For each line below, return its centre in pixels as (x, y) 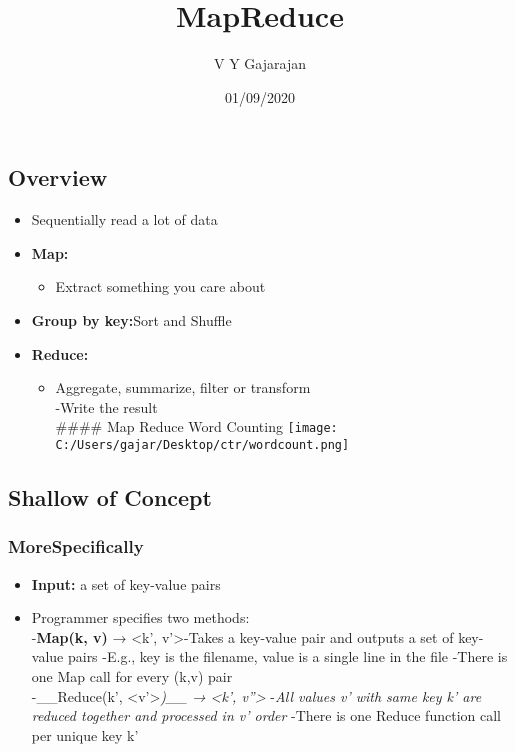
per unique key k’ (85, 734)
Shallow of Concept (110, 496)
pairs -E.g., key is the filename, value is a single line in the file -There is (287, 656)
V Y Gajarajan (260, 63)
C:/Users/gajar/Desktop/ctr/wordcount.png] (202, 444)
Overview (58, 177)
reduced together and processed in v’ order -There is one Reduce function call (266, 715)
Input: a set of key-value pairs (126, 583)
